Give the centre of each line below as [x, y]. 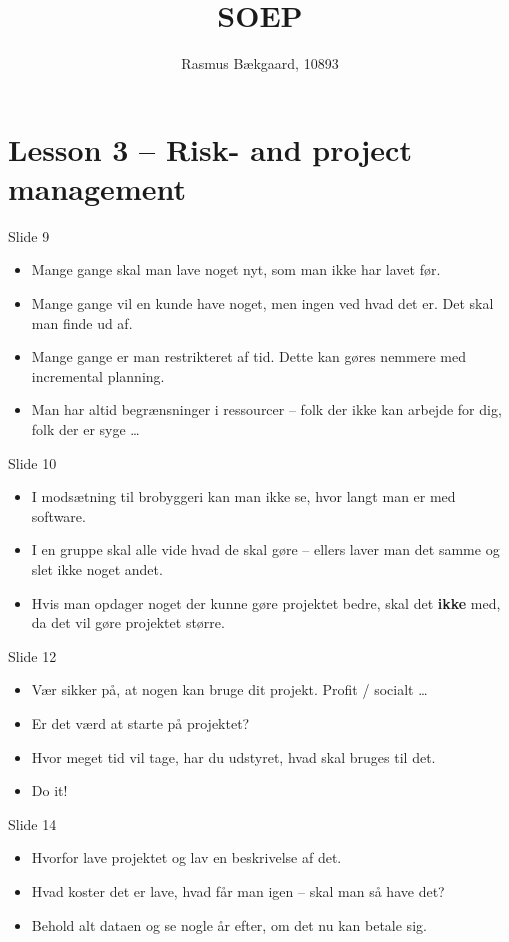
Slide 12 [32, 655]
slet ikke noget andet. [97, 568]
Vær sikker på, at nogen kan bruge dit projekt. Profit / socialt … [229, 689]
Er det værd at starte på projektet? [140, 722]
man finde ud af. [82, 322]
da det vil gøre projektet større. [128, 622]
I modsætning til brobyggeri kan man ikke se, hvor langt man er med [243, 496]
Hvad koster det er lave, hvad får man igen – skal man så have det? [238, 890]
